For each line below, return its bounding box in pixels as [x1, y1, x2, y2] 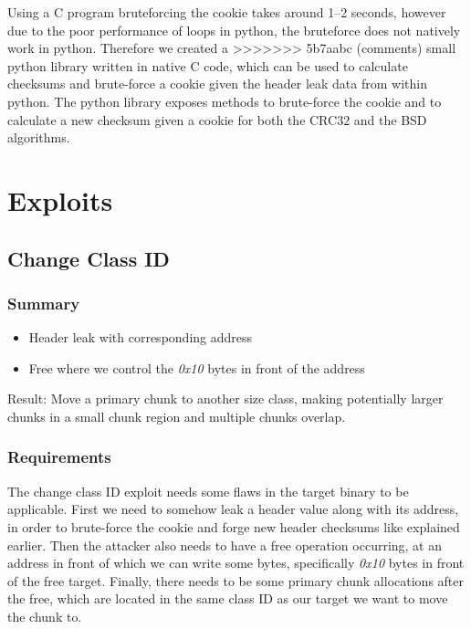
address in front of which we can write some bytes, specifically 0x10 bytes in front [7, 553, 465, 572]
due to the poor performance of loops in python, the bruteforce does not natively [7, 20, 461, 39]
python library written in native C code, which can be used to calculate [7, 56, 408, 75]
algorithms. [7, 128, 70, 147]
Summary [7, 291, 80, 314]
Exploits [7, 181, 113, 218]
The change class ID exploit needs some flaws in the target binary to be [7, 481, 409, 500]
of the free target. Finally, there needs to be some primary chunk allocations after [7, 571, 464, 590]
